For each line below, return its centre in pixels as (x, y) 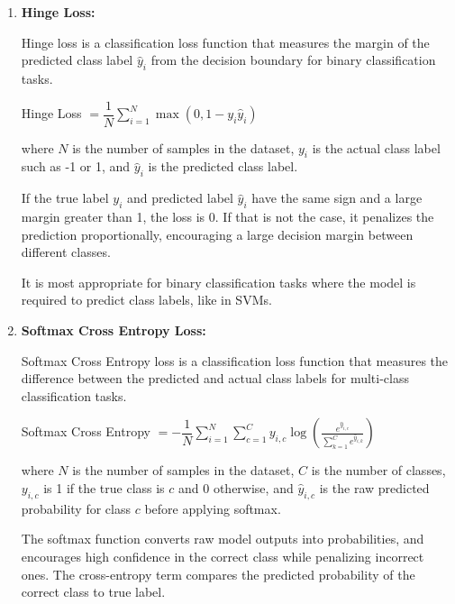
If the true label (65, 198)
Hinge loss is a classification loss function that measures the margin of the (225, 42)
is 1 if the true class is (104, 487)
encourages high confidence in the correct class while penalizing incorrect (223, 556)
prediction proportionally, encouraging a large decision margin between (217, 234)
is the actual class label (376, 147)
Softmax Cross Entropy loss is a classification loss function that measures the (235, 360)
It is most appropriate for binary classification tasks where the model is (218, 282)
